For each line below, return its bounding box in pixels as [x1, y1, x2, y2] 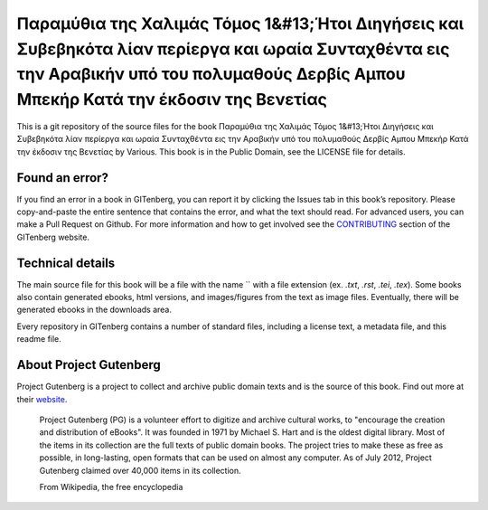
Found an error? [16, 170, 108, 185]
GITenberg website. [16, 231, 90, 242]
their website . [16, 393, 68, 404]
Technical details [16, 255, 116, 270]
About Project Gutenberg [16, 357, 162, 373]
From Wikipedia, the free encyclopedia [39, 481, 183, 492]
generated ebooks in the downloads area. [16, 304, 172, 316]
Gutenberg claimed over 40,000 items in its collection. [39, 465, 241, 476]
